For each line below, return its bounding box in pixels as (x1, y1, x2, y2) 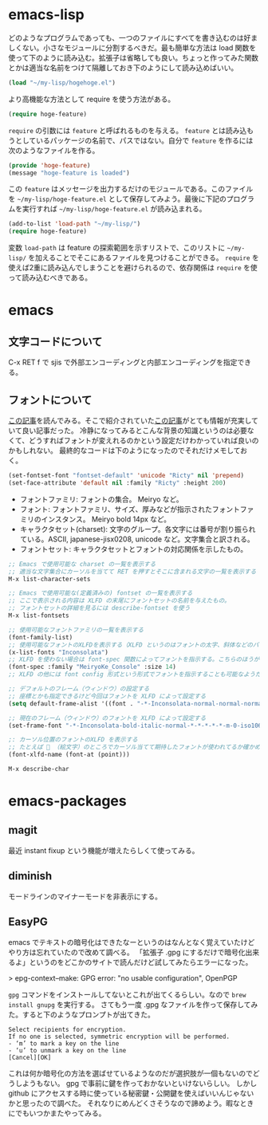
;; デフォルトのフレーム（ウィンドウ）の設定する (8, 685, 150, 693)
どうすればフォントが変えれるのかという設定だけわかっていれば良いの (28, 436, 259, 445)
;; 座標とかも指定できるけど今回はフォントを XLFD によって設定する (8, 692, 207, 700)
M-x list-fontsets (8, 612, 69, 620)
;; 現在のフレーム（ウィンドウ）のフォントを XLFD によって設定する (8, 714, 207, 722)
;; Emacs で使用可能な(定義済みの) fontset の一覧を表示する (8, 589, 193, 597)
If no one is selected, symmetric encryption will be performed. (8, 1033, 230, 1040)
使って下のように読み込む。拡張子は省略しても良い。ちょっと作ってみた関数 (8, 53, 259, 62)
